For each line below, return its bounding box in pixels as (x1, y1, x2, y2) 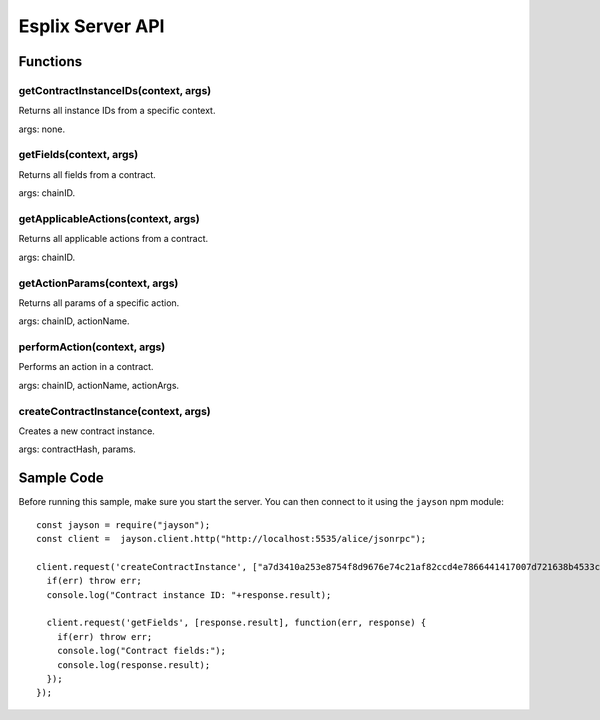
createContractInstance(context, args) (18, 404, 211, 418)
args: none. (18, 123, 65, 135)
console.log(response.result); (56, 659, 211, 670)
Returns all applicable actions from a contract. (18, 233, 209, 245)
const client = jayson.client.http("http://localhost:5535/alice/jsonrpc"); (36, 533, 427, 545)
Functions (18, 53, 83, 70)
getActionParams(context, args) (18, 276, 179, 290)
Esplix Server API (18, 15, 165, 37)
